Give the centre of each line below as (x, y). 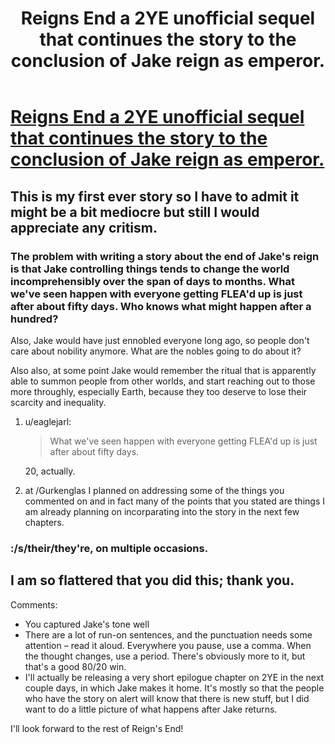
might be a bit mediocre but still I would (135, 212)
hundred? (34, 319)
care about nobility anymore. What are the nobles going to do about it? (156, 351)
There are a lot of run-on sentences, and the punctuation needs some (168, 634)
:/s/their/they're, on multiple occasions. (109, 548)
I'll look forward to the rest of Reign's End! (97, 728)
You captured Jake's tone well (87, 624)
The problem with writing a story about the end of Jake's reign (165, 256)
